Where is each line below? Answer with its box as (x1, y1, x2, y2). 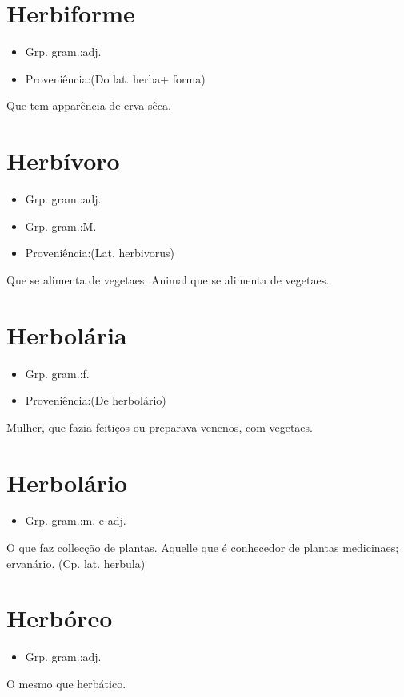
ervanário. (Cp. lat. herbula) (6, 554, 146, 571)
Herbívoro (6, 144, 120, 177)
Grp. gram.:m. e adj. (25, 512, 126, 529)
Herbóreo (6, 602, 113, 635)
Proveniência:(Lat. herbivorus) (25, 244, 174, 261)
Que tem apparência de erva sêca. (6, 97, 171, 114)
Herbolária (6, 318, 127, 351)
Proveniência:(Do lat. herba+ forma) (25, 70, 206, 87)
